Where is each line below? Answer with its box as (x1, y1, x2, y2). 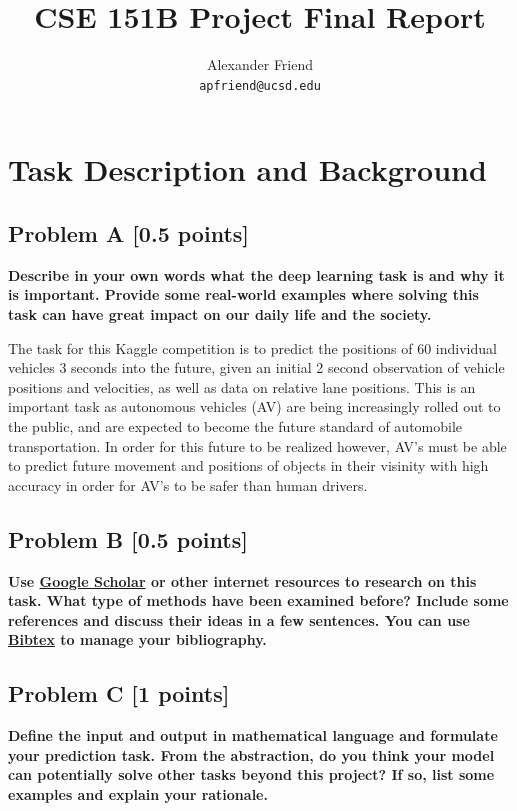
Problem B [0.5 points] (8, 523, 248, 554)
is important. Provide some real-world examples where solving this (8, 284, 479, 305)
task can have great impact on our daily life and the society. (8, 303, 432, 324)
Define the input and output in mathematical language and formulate (8, 725, 498, 746)
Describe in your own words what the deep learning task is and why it (8, 264, 505, 285)
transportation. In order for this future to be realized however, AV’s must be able (8, 435, 507, 456)
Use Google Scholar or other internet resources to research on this (8, 570, 477, 591)
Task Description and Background (8, 149, 487, 190)
